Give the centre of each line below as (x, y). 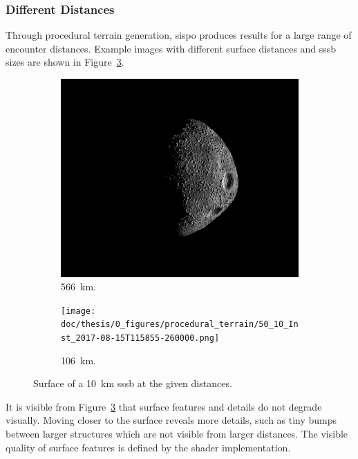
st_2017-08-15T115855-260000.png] (140, 338)
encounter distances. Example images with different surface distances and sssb (171, 48)
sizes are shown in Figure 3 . (65, 62)
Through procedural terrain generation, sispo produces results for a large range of (179, 35)
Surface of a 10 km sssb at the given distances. (133, 383)
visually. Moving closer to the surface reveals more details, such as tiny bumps (171, 420)
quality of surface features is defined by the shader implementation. (148, 447)
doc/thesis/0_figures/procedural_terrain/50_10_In (180, 325)
